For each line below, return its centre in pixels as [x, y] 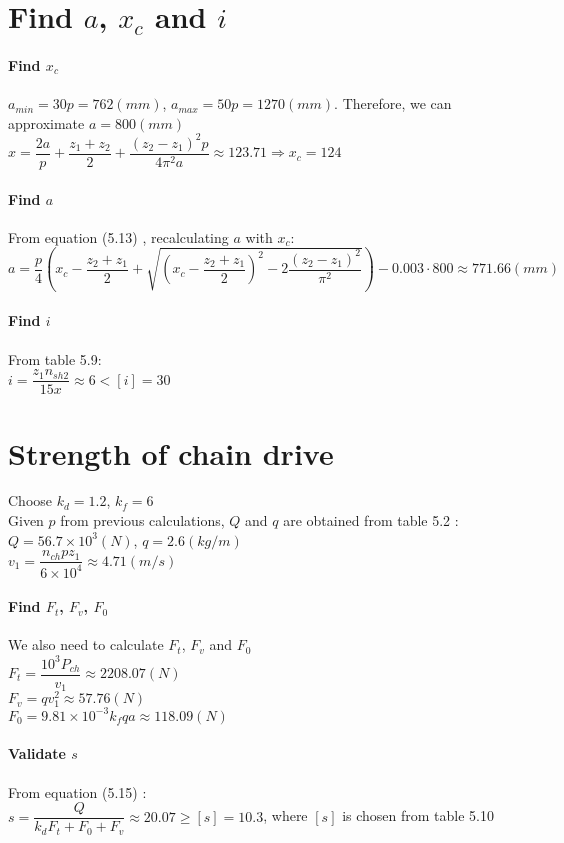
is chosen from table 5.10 [418, 815]
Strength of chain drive [171, 452]
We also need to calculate [86, 644]
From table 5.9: [55, 358]
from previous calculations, [142, 520]
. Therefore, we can [393, 103]
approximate [46, 122]
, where [285, 815]
